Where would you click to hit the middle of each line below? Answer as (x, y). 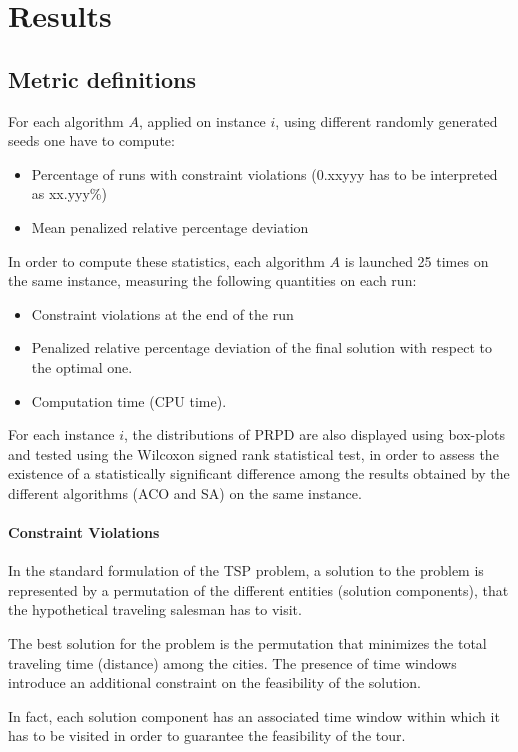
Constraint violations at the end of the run (162, 313)
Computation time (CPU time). (129, 400)
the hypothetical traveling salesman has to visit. (155, 609)
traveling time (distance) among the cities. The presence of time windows (232, 662)
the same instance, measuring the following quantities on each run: (212, 280)
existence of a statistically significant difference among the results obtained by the (259, 473)
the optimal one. (82, 366)
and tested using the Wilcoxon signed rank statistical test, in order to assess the (253, 453)
